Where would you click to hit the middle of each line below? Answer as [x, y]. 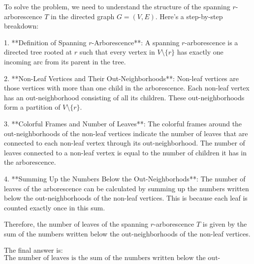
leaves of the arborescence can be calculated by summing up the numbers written [127, 188]
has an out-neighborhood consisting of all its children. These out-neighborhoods [124, 97]
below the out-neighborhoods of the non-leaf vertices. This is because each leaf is [126, 198]
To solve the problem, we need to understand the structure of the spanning [117, 6]
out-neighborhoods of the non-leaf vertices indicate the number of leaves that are [126, 133]
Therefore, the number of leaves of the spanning [76, 224]
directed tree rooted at [38, 52]
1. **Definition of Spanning [45, 42]
